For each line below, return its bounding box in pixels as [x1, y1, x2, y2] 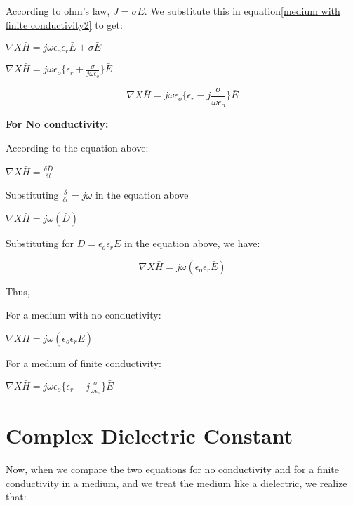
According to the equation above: [6, 140, 149, 154]
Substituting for [6, 236, 74, 251]
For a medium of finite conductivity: [6, 356, 161, 371]
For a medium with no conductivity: [6, 307, 161, 322]
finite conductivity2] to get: [6, 17, 123, 32]
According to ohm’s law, [6, 4, 110, 18]
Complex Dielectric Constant [6, 421, 293, 450]
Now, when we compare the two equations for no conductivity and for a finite [6, 462, 340, 477]
